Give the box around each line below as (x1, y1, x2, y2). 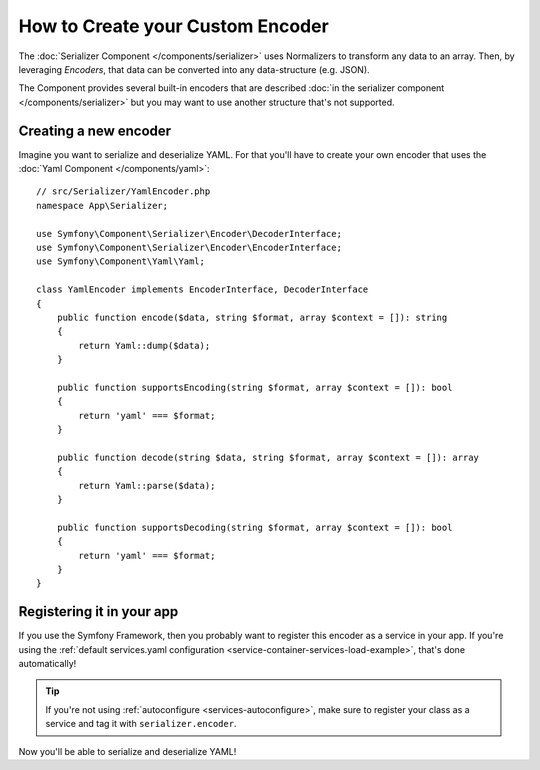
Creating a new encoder (18, 122, 172, 139)
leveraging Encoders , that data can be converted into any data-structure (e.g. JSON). (18, 63, 370, 75)
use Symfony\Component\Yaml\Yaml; (36, 256, 205, 267)
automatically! (18, 658, 77, 670)
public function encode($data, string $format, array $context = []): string (56, 311, 448, 323)
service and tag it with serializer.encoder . (45, 718, 237, 730)
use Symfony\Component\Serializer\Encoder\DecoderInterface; (36, 228, 342, 239)
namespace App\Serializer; (36, 200, 169, 211)
